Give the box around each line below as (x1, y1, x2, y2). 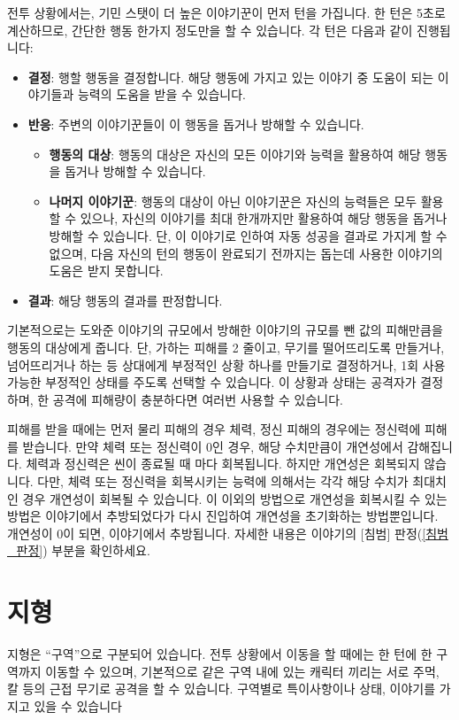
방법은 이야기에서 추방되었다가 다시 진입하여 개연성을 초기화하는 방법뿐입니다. (7, 507, 439, 525)
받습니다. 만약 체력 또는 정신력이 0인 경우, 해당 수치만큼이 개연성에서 (22, 437, 403, 455)
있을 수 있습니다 (34, 696, 122, 715)
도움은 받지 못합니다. (49, 261, 164, 280)
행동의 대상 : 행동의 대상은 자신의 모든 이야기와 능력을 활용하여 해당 (49, 144, 421, 163)
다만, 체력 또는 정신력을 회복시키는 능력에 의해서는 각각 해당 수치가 (37, 472, 409, 491)
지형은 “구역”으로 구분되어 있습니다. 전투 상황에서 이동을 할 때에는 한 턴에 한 (7, 645, 432, 663)
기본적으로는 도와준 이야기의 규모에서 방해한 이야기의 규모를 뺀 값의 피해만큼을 (7, 321, 443, 339)
